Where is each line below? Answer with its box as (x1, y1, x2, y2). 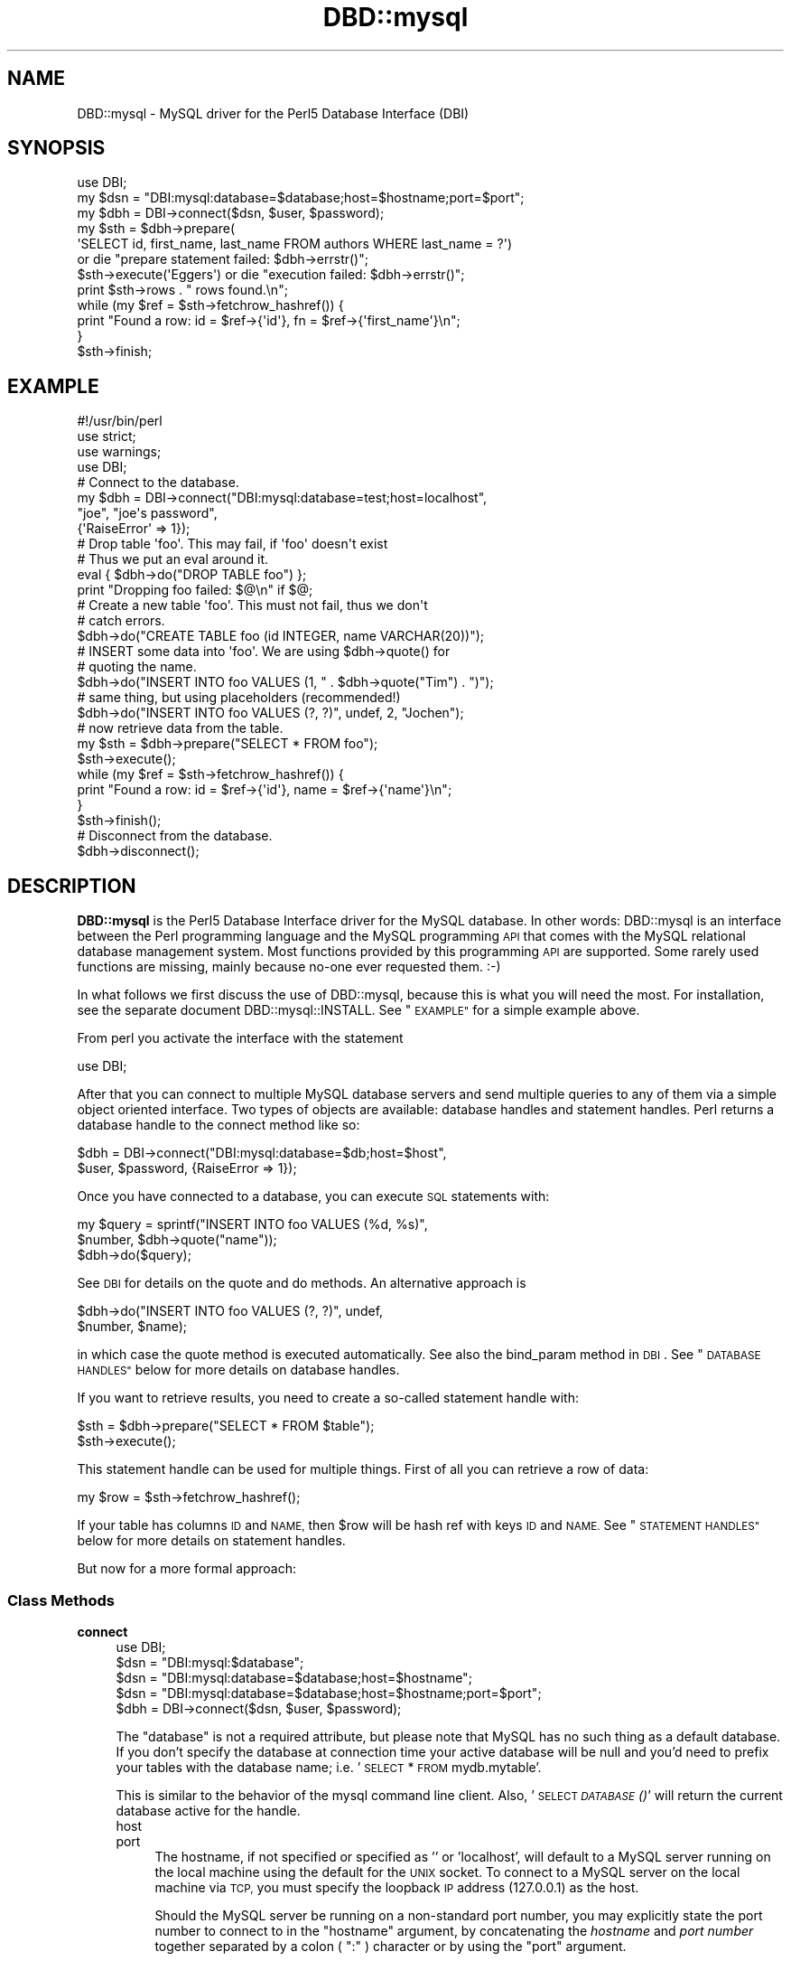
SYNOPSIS (7, 136, 106, 160)
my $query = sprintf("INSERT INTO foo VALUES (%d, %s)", (77, 1216, 428, 1233)
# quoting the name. (77, 659, 197, 675)
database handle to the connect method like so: (77, 1117, 360, 1133)
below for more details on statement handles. (77, 1533, 346, 1549)
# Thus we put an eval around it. (77, 551, 269, 568)
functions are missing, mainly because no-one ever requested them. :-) (77, 959, 501, 975)
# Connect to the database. (77, 474, 239, 491)
